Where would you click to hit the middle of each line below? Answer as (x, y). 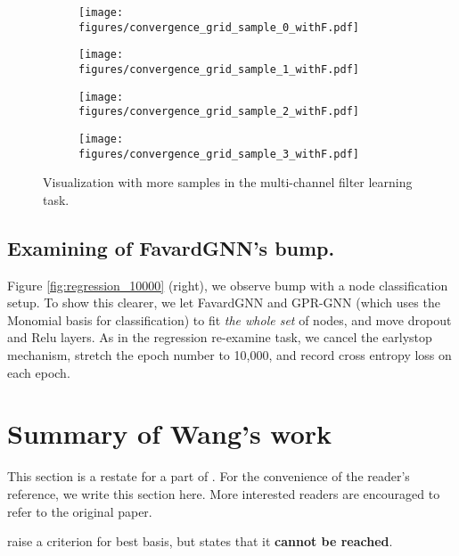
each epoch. (39, 372)
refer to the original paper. (80, 511)
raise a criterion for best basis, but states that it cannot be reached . (200, 541)
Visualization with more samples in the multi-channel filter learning (228, 182)
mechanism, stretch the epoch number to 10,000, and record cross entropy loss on (229, 355)
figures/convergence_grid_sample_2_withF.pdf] (219, 112)
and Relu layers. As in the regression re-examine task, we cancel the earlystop (220, 337)
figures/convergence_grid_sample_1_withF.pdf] (219, 69)
